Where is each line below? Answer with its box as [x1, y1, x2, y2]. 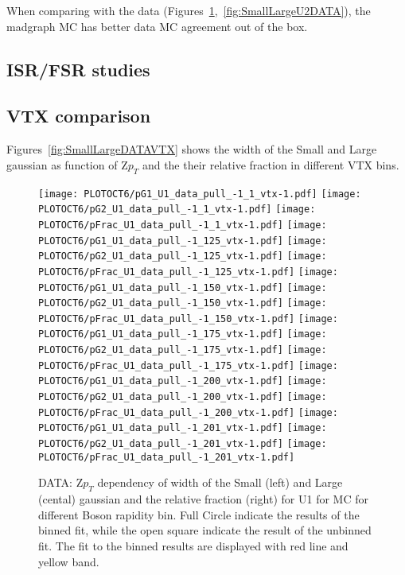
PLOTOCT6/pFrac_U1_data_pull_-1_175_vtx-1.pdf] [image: [38, 359, 338, 371]
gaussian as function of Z [6, 156, 128, 173]
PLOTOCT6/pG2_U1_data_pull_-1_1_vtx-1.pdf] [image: [38, 204, 316, 216]
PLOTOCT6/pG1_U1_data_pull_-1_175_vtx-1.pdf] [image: [38, 328, 327, 340]
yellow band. [38, 553, 99, 569]
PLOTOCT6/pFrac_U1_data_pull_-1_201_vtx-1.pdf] [38, 451, 295, 463]
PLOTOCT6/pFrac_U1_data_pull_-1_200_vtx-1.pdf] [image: [38, 406, 338, 418]
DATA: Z [38, 474, 84, 491]
